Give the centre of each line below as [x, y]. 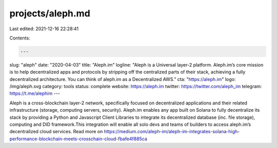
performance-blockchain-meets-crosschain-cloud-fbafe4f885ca [78, 139]
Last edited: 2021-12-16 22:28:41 [44, 29]
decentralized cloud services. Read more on [56, 132]
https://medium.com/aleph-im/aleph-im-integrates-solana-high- [172, 132]
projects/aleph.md [50, 13]
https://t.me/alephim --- [35, 93]
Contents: [20, 38]
